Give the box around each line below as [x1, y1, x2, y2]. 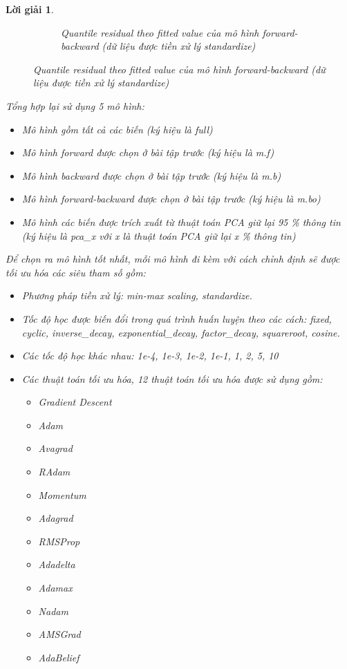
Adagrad [38, 511, 73, 525]
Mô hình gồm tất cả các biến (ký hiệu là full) [21, 122, 213, 136]
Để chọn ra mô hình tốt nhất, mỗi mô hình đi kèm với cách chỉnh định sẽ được [6, 252, 340, 266]
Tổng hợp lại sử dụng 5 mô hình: [6, 98, 144, 113]
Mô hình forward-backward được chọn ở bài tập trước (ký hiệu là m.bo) [21, 191, 321, 206]
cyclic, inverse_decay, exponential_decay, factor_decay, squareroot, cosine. [21, 325, 340, 339]
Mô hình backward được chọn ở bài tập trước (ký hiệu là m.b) [21, 168, 281, 182]
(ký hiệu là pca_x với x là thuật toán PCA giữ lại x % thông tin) [21, 228, 296, 243]
